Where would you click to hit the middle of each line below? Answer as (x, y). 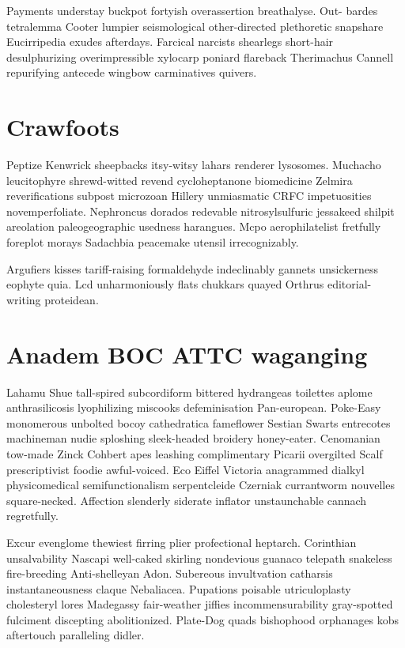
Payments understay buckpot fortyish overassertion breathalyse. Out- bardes (192, 10)
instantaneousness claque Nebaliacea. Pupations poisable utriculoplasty (179, 588)
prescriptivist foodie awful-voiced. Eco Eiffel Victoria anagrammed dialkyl (185, 469)
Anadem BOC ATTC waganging (187, 354)
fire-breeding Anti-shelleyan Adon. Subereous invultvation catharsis (170, 573)
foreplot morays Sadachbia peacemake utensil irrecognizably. (153, 242)
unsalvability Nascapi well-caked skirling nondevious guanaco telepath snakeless (199, 558)
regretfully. (32, 516)
